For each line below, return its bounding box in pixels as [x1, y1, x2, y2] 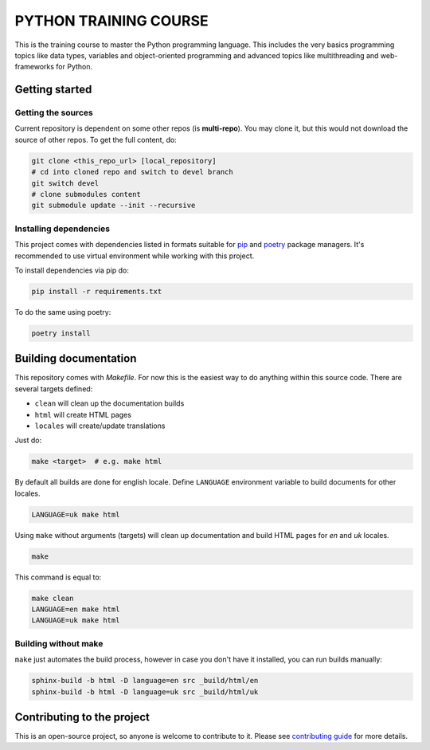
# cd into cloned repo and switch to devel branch [31, 167, 234, 177]
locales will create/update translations [34, 421, 166, 430]
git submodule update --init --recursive [31, 201, 196, 210]
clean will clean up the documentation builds [34, 399, 185, 408]
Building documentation [14, 351, 137, 366]
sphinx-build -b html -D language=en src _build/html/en [31, 676, 259, 685]
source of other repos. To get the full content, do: [14, 135, 177, 144]
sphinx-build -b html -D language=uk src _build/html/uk [31, 687, 259, 697]
